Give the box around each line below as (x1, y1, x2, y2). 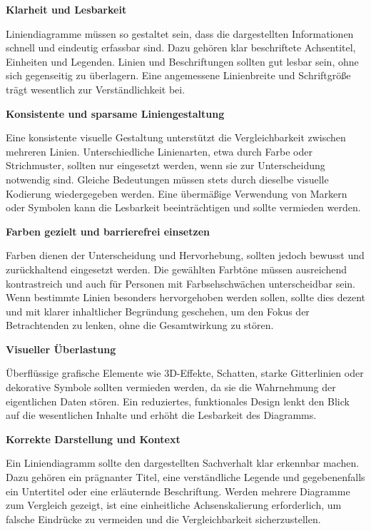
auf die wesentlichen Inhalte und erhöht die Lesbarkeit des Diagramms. (6, 408, 317, 423)
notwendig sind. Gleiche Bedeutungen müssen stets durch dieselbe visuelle (6, 171, 329, 186)
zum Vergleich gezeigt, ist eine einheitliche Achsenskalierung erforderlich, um (6, 497, 342, 512)
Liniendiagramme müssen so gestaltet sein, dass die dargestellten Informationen (6, 26, 354, 41)
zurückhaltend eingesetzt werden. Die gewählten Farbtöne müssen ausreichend (6, 261, 347, 276)
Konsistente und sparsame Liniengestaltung (6, 106, 225, 121)
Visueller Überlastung (6, 341, 116, 356)
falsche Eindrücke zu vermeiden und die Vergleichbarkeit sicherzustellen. (6, 511, 321, 526)
